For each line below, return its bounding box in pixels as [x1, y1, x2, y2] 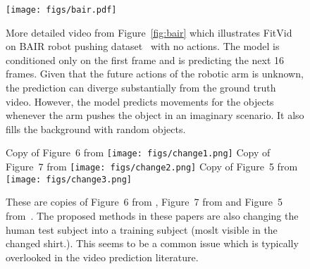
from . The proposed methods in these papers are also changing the [6, 208, 299, 223]
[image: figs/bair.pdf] [6, 5, 117, 15]
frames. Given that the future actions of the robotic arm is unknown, [6, 66, 304, 81]
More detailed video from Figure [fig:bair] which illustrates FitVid [6, 25, 292, 39]
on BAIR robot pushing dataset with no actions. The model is [6, 39, 280, 54]
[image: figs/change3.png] [6, 174, 132, 184]
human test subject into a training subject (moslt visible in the [6, 222, 278, 237]
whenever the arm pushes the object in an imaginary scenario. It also [6, 108, 304, 123]
